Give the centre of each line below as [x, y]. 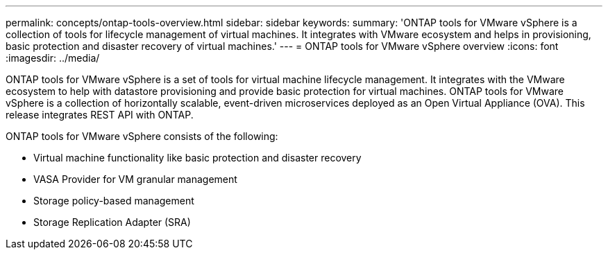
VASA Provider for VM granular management [135, 179]
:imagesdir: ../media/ [53, 58]
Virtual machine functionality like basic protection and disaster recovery [197, 158]
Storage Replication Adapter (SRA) [112, 222]
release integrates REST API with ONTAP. [100, 115]
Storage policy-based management [114, 201]
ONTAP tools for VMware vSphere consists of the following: [142, 136]
